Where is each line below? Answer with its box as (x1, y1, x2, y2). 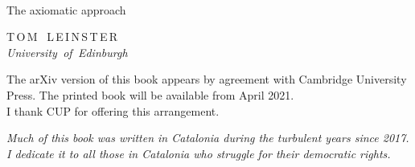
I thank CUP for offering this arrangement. (6, 102, 220, 119)
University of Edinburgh (6, 43, 128, 60)
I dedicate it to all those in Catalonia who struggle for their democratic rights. (6, 145, 391, 161)
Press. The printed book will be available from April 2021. (6, 86, 294, 103)
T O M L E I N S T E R (6, 28, 118, 45)
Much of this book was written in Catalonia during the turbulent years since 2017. (6, 129, 409, 146)
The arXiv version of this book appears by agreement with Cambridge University (6, 71, 407, 88)
